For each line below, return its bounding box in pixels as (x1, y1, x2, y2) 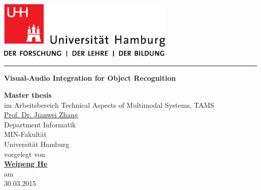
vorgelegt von (4, 148, 45, 159)
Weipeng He (4, 158, 48, 169)
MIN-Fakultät (4, 129, 47, 139)
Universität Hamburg (4, 139, 69, 149)
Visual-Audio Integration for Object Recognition (4, 73, 176, 83)
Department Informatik (4, 119, 76, 129)
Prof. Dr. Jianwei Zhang (4, 109, 78, 120)
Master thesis (4, 90, 52, 100)
